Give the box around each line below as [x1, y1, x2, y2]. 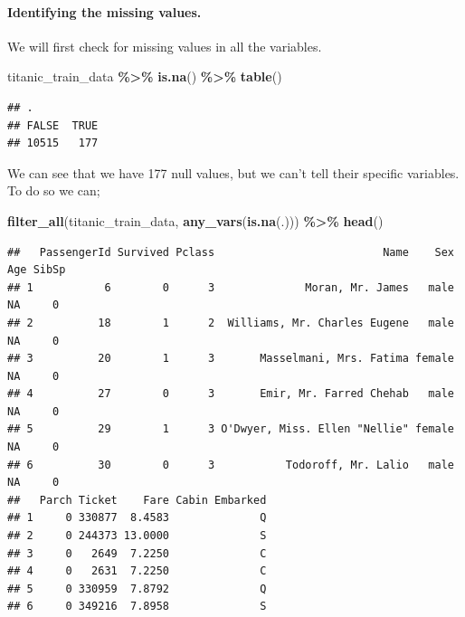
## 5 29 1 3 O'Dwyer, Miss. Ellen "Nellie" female [7, 422, 454, 436]
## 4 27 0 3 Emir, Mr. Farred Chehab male [7, 387, 454, 401]
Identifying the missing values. [7, 2, 202, 21]
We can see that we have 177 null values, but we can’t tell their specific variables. [7, 163, 460, 182]
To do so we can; [7, 181, 100, 200]
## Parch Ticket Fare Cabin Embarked [7, 493, 267, 507]
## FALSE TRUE [7, 119, 99, 132]
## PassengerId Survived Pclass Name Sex [7, 245, 454, 259]
